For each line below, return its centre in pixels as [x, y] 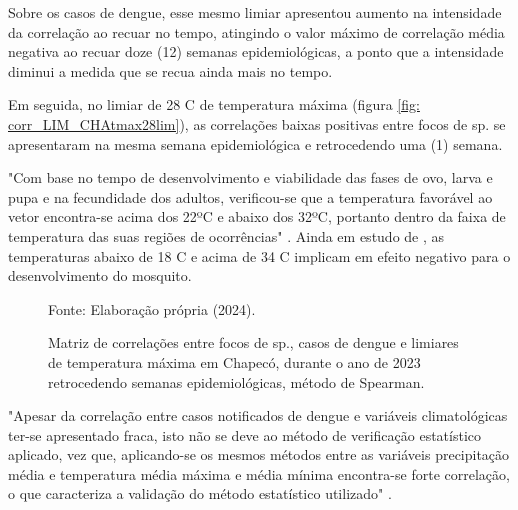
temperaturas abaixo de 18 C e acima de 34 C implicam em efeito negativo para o [259, 255]
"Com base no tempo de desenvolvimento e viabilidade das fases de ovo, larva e [250, 177]
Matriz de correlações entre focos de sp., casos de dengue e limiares [253, 342]
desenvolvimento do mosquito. [100, 275]
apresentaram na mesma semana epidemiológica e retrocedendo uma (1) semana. [255, 143]
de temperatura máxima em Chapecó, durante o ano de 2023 [234, 361]
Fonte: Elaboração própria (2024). [152, 308]
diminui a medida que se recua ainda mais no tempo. [170, 70]
